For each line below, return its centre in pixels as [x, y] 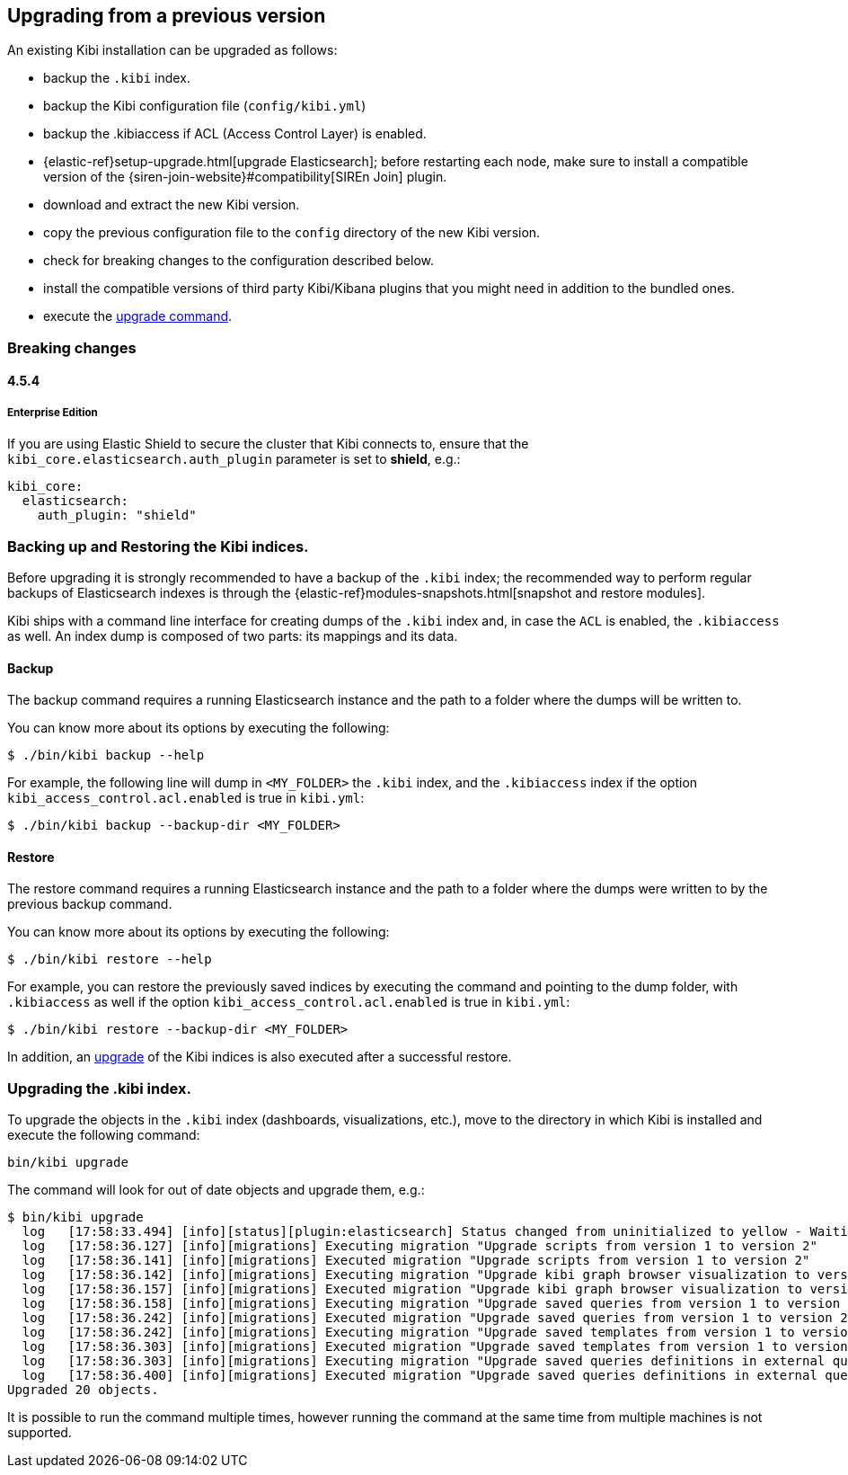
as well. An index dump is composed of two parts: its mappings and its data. [233, 635]
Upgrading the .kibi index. [99, 1088]
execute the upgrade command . [138, 316]
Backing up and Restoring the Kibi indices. [158, 546]
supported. [40, 1433]
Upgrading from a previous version [167, 16]
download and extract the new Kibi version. [172, 205]
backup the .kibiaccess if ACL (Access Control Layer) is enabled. [235, 134]
